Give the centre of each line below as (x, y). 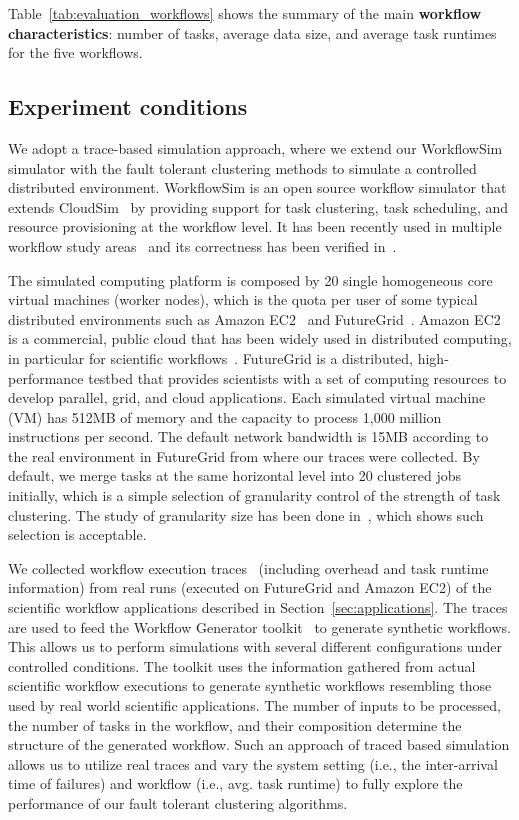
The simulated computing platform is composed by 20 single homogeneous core (250, 279)
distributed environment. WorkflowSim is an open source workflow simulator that (257, 187)
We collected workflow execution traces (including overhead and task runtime (248, 567)
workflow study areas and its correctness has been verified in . (202, 245)
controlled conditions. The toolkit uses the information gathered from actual (242, 665)
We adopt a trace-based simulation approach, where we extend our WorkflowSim (255, 147)
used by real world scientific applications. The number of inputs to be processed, (254, 705)
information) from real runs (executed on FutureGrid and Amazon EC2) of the (250, 587)
